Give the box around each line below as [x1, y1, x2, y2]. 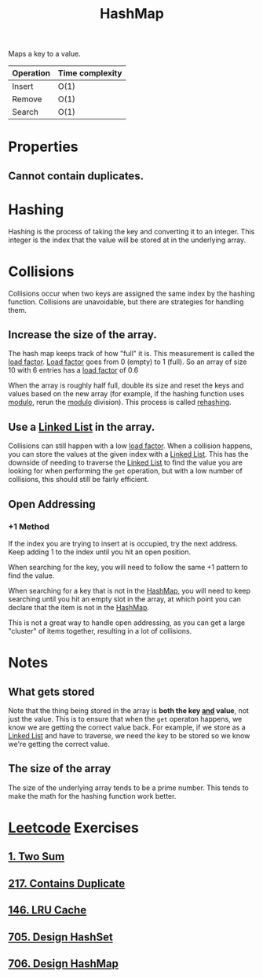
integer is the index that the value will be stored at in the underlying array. [8, 235, 247, 244]
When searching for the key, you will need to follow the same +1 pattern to [8, 562, 249, 572]
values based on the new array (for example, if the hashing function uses [8, 389, 245, 399]
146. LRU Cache [8, 903, 87, 917]
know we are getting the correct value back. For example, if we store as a [8, 722, 246, 732]
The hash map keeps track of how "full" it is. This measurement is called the [8, 349, 255, 358]
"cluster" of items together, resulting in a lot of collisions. [8, 626, 192, 635]
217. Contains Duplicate [8, 877, 126, 890]
